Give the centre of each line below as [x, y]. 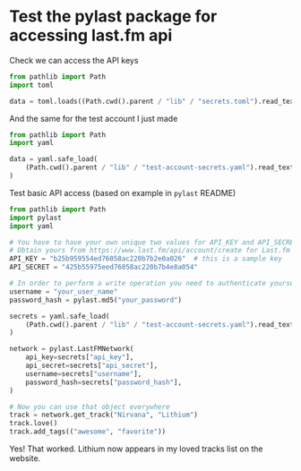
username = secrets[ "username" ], [84, 373]
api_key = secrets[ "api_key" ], [80, 357]
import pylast [36, 218]
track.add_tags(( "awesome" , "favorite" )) [88, 432]
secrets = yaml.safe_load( [60, 316]
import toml [31, 85]
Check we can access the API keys [74, 60]
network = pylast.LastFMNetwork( [72, 349]
